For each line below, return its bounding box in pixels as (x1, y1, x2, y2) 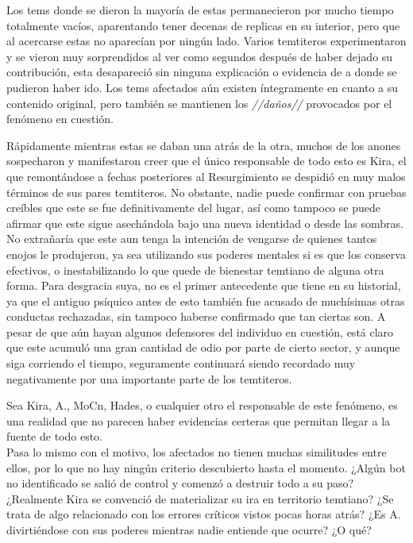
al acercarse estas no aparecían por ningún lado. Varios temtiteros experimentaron (6, 33, 407, 49)
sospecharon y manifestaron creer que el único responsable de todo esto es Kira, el (6, 152, 407, 169)
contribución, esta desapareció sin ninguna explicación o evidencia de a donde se (6, 64, 397, 80)
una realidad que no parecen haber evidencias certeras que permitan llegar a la (6, 412, 391, 429)
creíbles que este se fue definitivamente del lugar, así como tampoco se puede (6, 199, 380, 216)
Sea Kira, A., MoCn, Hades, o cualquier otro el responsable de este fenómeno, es (6, 397, 398, 414)
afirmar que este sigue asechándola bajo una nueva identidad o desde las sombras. (6, 214, 403, 231)
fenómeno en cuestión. (6, 110, 114, 127)
